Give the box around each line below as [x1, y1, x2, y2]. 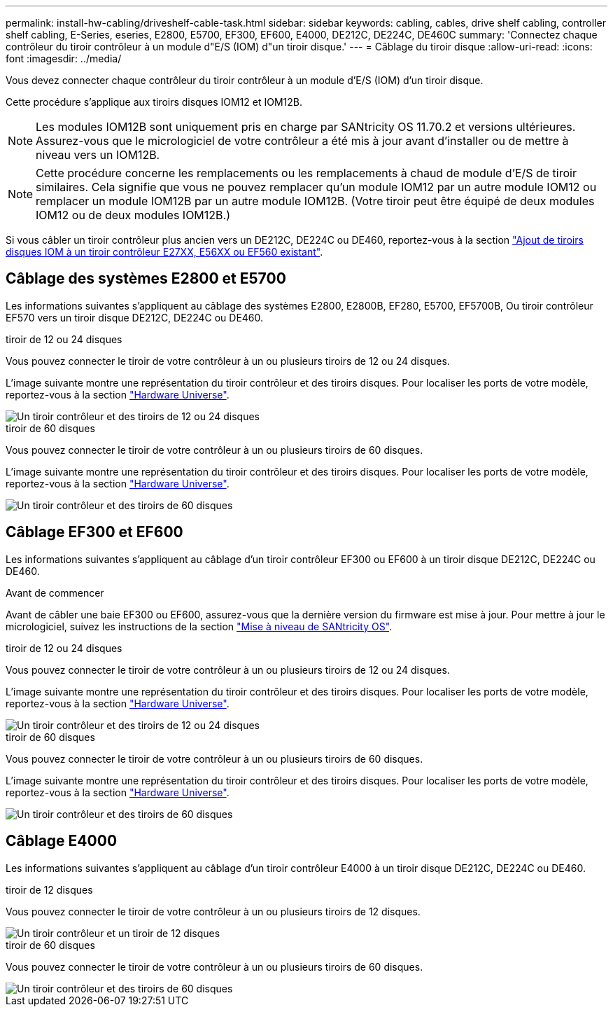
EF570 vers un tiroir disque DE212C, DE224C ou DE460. [6, 311, 264, 324]
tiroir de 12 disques [6, 883, 93, 896]
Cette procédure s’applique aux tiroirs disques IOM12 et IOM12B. [6, 96, 302, 108]
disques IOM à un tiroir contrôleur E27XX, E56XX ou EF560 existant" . [6, 246, 323, 258]
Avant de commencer [6, 586, 104, 599]
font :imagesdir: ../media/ [6, 53, 122, 64]
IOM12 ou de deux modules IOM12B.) [36, 208, 230, 222]
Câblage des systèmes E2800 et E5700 [6, 270, 286, 288]
